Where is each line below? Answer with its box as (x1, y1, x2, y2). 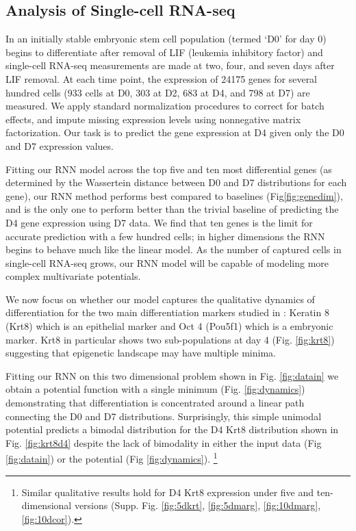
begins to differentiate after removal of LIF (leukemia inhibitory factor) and (5, 44, 323, 59)
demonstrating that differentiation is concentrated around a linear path (5, 396, 305, 410)
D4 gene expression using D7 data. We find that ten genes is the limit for (5, 215, 313, 229)
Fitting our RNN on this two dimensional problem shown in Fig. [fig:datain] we (5, 368, 339, 383)
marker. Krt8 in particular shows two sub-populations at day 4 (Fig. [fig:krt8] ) (5, 332, 335, 346)
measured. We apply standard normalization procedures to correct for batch (5, 99, 325, 113)
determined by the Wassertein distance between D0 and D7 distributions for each (5, 175, 347, 190)
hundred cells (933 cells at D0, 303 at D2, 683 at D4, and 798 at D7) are (5, 85, 310, 99)
